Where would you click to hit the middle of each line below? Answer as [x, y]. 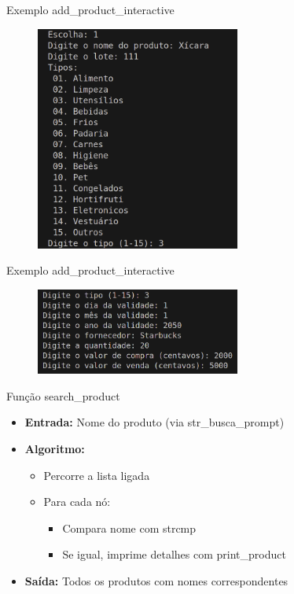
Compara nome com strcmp [129, 528]
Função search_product [63, 395]
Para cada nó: [77, 502]
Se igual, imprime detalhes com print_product [174, 554]
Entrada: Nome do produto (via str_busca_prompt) [154, 422]
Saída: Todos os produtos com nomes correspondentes [156, 581]
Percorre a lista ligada [97, 475]
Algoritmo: [55, 449]
